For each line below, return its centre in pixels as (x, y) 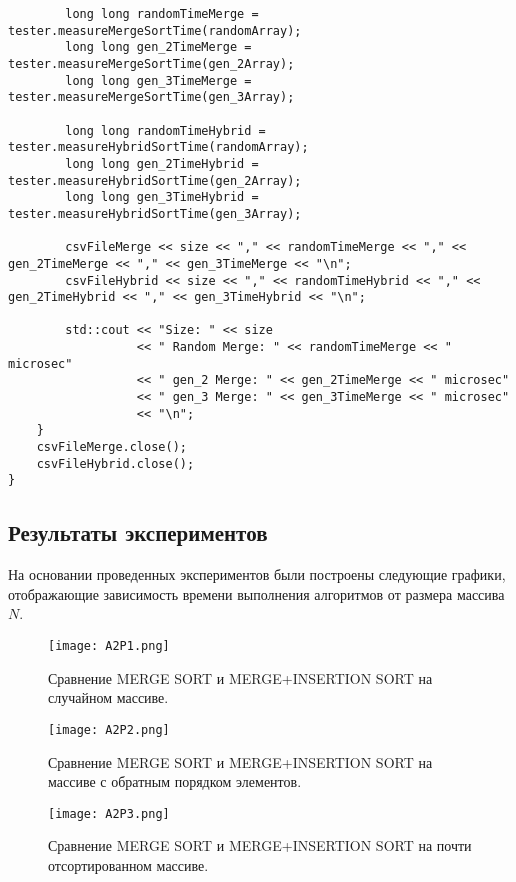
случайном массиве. (108, 697)
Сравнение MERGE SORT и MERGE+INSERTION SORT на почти (260, 845)
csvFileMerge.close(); (111, 447)
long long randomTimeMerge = (162, 14)
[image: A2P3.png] (109, 813)
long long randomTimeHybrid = (165, 130)
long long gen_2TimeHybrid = (162, 163)
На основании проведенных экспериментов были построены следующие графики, (257, 574)
